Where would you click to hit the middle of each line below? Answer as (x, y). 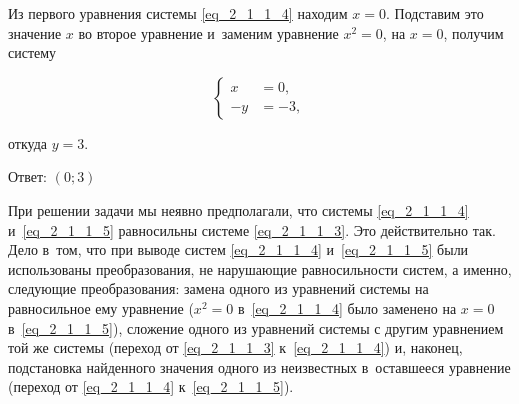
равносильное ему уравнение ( (101, 307)
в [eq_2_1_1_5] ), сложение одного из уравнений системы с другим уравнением (256, 327)
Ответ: (27, 176)
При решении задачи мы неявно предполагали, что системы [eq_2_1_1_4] (238, 209)
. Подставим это (435, 13)
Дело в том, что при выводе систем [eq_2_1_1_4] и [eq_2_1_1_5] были (238, 249)
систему (32, 52)
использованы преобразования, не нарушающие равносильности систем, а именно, (260, 268)
